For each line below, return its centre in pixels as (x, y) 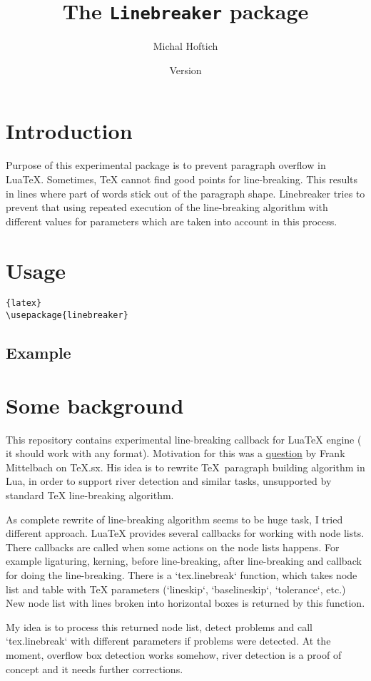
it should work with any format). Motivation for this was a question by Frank (176, 453)
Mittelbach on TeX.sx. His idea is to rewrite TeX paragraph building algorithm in (185, 467)
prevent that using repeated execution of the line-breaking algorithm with (167, 207)
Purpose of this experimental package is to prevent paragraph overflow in (166, 165)
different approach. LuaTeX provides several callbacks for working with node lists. (185, 533)
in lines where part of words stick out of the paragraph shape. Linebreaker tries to (185, 193)
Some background (95, 405)
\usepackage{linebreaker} (67, 316)
